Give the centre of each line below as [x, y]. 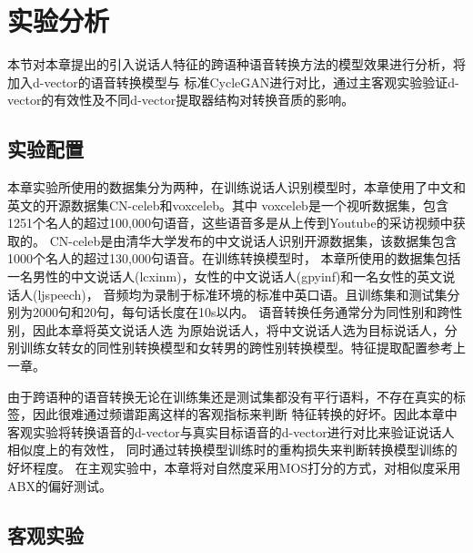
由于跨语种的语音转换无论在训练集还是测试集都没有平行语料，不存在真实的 [230, 396]
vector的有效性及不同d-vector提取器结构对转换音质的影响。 [181, 100]
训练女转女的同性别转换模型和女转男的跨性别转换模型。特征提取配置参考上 [242, 348]
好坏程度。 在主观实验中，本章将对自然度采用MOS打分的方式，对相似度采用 [234, 468]
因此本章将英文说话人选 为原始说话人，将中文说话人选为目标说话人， [238, 329]
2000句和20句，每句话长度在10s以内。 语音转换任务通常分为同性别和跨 [241, 312]
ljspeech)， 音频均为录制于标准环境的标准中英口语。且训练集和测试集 [242, 294]
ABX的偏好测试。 [60, 485]
